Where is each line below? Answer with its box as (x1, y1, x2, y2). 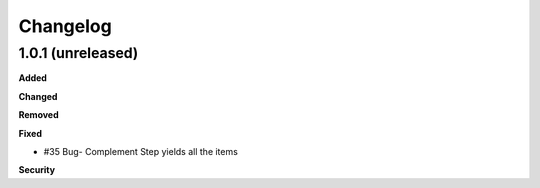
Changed (18, 90, 58, 102)
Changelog (18, 15, 112, 37)
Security (18, 164, 55, 176)
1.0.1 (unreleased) (18, 44, 139, 62)
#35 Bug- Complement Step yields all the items (43, 145, 239, 157)
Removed (18, 109, 59, 121)
